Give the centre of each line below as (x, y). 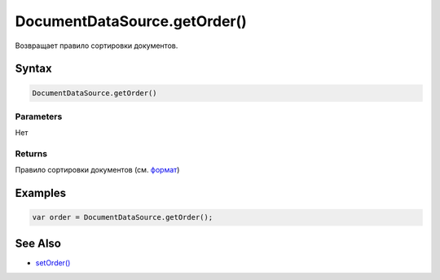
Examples (41, 193)
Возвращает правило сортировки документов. (97, 46)
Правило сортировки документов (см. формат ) (97, 170)
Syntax (33, 69)
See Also (38, 243)
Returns (31, 154)
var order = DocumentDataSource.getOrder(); (123, 217)
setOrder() (53, 262)
